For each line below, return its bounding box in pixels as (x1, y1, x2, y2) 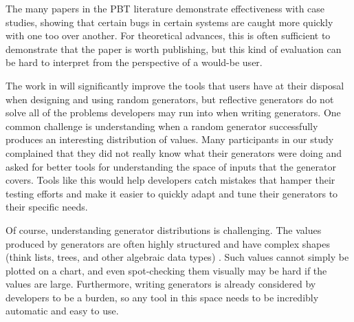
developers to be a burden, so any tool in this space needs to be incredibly (5, 290, 319, 304)
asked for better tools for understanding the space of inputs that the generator (5, 159, 336, 173)
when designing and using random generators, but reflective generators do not (5, 92, 334, 106)
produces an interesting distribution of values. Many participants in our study (5, 132, 334, 147)
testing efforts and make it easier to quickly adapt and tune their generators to (5, 186, 338, 200)
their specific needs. (5, 200, 88, 214)
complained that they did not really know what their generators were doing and (5, 145, 342, 160)
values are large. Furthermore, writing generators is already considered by (5, 277, 316, 291)
